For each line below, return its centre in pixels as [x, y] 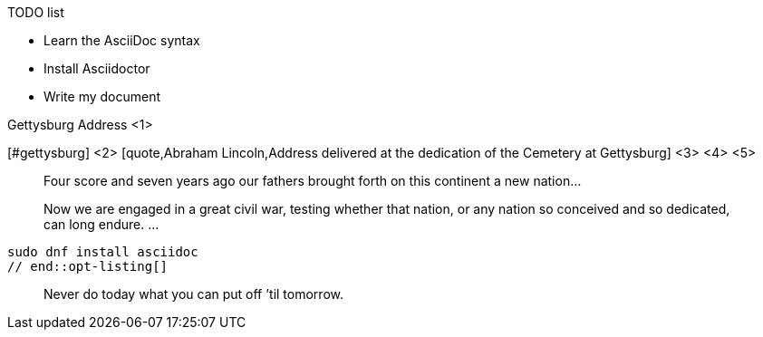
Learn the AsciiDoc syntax [122, 40]
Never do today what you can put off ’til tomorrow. [193, 294]
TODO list [36, 12]
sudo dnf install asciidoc [103, 252]
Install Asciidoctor [97, 68]
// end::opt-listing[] [88, 266]
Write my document [102, 96]
